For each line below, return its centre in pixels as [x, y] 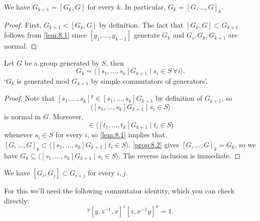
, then [115, 62]
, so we [245, 144]
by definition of [179, 98]
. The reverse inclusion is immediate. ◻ [180, 155]
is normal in [23, 117]
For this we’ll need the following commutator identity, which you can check [119, 191]
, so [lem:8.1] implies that [126, 135]
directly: [17, 200]
